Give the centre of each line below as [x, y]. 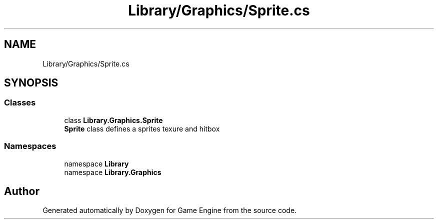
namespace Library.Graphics [113, 172]
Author [22, 191]
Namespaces [30, 146]
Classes [20, 103]
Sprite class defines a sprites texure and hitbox [142, 128]
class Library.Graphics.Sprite [113, 120]
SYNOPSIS [31, 83]
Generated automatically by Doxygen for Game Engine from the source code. [170, 210]
